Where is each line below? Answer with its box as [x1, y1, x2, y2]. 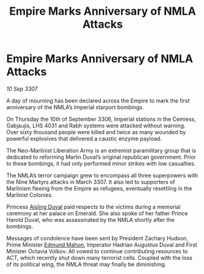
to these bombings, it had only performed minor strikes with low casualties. [6, 159, 196, 167]
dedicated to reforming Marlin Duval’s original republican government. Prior [6, 153, 197, 161]
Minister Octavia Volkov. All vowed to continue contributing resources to [6, 247, 188, 255]
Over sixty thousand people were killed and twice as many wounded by [6, 128, 186, 135]
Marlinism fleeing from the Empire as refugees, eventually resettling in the [6, 185, 192, 192]
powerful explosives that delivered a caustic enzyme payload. [6, 135, 162, 142]
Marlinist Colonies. [6, 191, 54, 199]
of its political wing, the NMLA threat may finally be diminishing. [6, 261, 167, 268]
